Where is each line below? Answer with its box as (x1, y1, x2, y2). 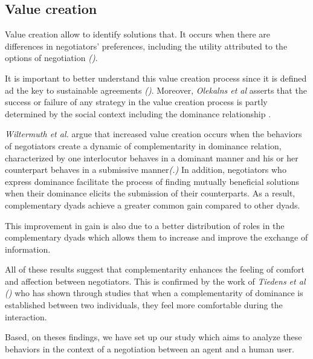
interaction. (5, 310, 47, 323)
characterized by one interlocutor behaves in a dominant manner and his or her (5, 151, 298, 164)
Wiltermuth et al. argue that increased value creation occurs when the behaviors (5, 128, 302, 140)
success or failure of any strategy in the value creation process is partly (5, 95, 268, 108)
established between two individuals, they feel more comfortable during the (5, 299, 283, 311)
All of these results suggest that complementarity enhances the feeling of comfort (5, 263, 305, 276)
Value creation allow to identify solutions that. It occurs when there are (5, 28, 271, 40)
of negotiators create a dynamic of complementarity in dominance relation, (5, 139, 282, 152)
